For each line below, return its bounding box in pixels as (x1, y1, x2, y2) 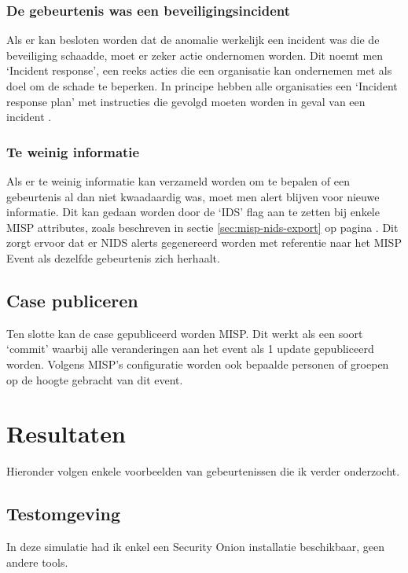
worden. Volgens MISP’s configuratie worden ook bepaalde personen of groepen (6, 355, 389, 372)
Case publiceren (6, 288, 138, 312)
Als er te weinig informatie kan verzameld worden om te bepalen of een (6, 173, 350, 189)
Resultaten (6, 417, 126, 450)
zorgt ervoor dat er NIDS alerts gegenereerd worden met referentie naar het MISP (6, 234, 402, 251)
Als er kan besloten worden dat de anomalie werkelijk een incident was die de (6, 31, 380, 48)
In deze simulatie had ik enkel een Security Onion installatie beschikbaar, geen (6, 538, 384, 555)
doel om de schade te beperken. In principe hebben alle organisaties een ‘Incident (6, 78, 398, 94)
